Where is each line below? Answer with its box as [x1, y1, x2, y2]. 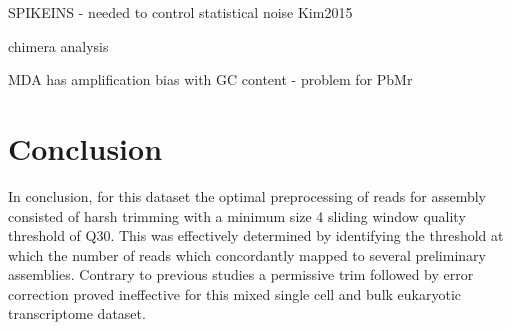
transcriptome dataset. [8, 303, 146, 324]
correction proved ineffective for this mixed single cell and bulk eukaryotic [8, 283, 462, 304]
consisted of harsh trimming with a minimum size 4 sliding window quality [8, 205, 466, 226]
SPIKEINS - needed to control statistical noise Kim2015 [8, 2, 353, 22]
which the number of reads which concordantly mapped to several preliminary [8, 244, 486, 265]
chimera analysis [8, 35, 109, 56]
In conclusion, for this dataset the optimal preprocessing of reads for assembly [8, 185, 486, 206]
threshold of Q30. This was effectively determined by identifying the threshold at [8, 225, 504, 246]
